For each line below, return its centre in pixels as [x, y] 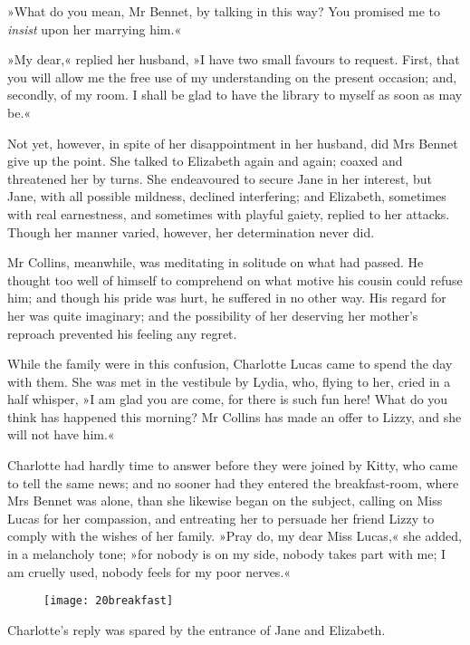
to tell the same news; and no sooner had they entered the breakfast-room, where [233, 482]
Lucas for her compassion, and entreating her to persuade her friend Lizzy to [221, 518]
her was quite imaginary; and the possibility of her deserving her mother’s [213, 315]
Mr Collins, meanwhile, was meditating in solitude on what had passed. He [216, 262]
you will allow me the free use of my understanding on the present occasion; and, [232, 77]
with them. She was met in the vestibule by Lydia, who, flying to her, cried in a [229, 381]
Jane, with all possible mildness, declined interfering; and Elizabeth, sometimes [227, 196]
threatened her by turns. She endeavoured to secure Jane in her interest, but [220, 178]
